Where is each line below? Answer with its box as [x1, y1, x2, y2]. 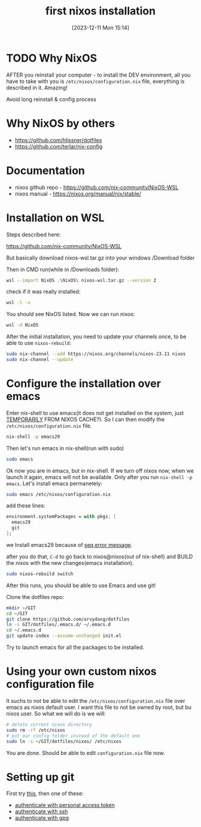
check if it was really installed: [6, 288, 81, 295]
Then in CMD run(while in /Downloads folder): [6, 266, 120, 273]
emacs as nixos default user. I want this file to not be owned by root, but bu [6, 703, 191, 711]
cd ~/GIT [6, 611, 28, 617]
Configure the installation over [6, 377, 162, 390]
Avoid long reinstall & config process [6, 95, 97, 103]
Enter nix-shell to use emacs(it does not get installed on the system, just [6, 409, 184, 416]
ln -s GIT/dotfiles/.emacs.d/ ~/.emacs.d [6, 622, 111, 628]
